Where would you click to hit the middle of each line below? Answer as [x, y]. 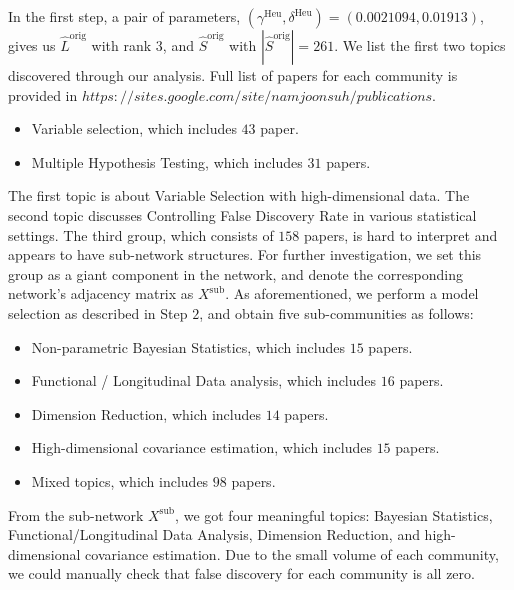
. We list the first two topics [420, 45]
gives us [32, 45]
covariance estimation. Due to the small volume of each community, [292, 553]
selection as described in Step [98, 312]
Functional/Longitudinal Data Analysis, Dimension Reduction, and [214, 534]
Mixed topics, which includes [120, 480]
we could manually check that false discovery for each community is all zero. [241, 573]
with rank [121, 45]
